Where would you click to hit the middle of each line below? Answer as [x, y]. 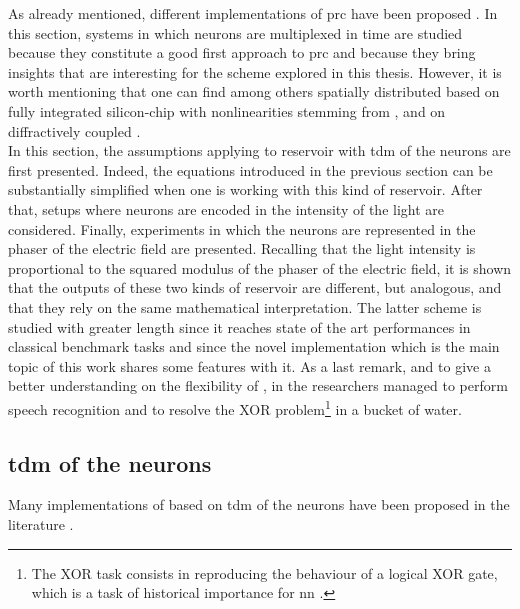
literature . [41, 523]
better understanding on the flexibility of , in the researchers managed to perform [258, 385]
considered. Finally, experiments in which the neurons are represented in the [242, 228]
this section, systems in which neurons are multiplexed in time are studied [235, 32]
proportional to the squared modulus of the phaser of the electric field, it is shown [260, 267]
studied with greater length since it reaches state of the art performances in [239, 326]
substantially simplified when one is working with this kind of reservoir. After [245, 189]
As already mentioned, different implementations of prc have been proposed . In [253, 13]
